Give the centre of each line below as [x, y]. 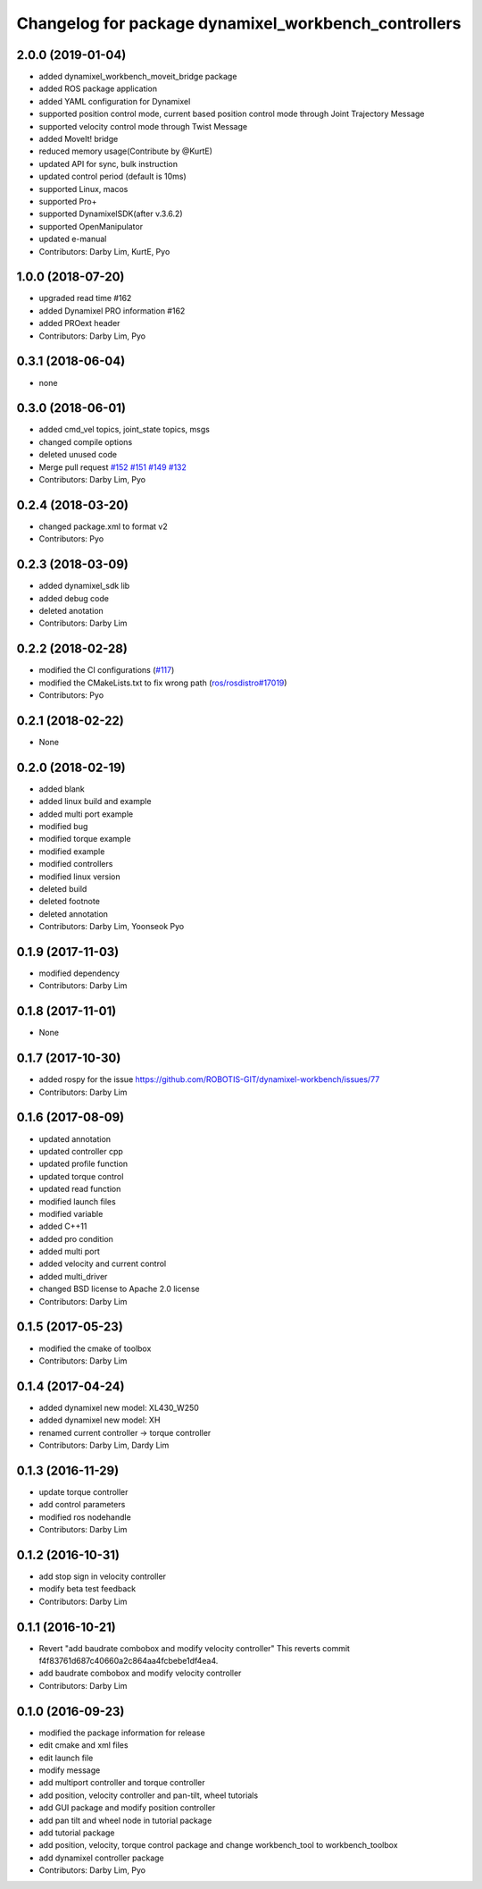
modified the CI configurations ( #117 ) [107, 670]
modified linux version [79, 877]
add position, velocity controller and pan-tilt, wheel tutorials [149, 1795]
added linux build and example [95, 802]
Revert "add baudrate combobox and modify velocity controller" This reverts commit [194, 1648]
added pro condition [76, 1238]
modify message [70, 1770]
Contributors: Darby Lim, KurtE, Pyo [104, 251]
